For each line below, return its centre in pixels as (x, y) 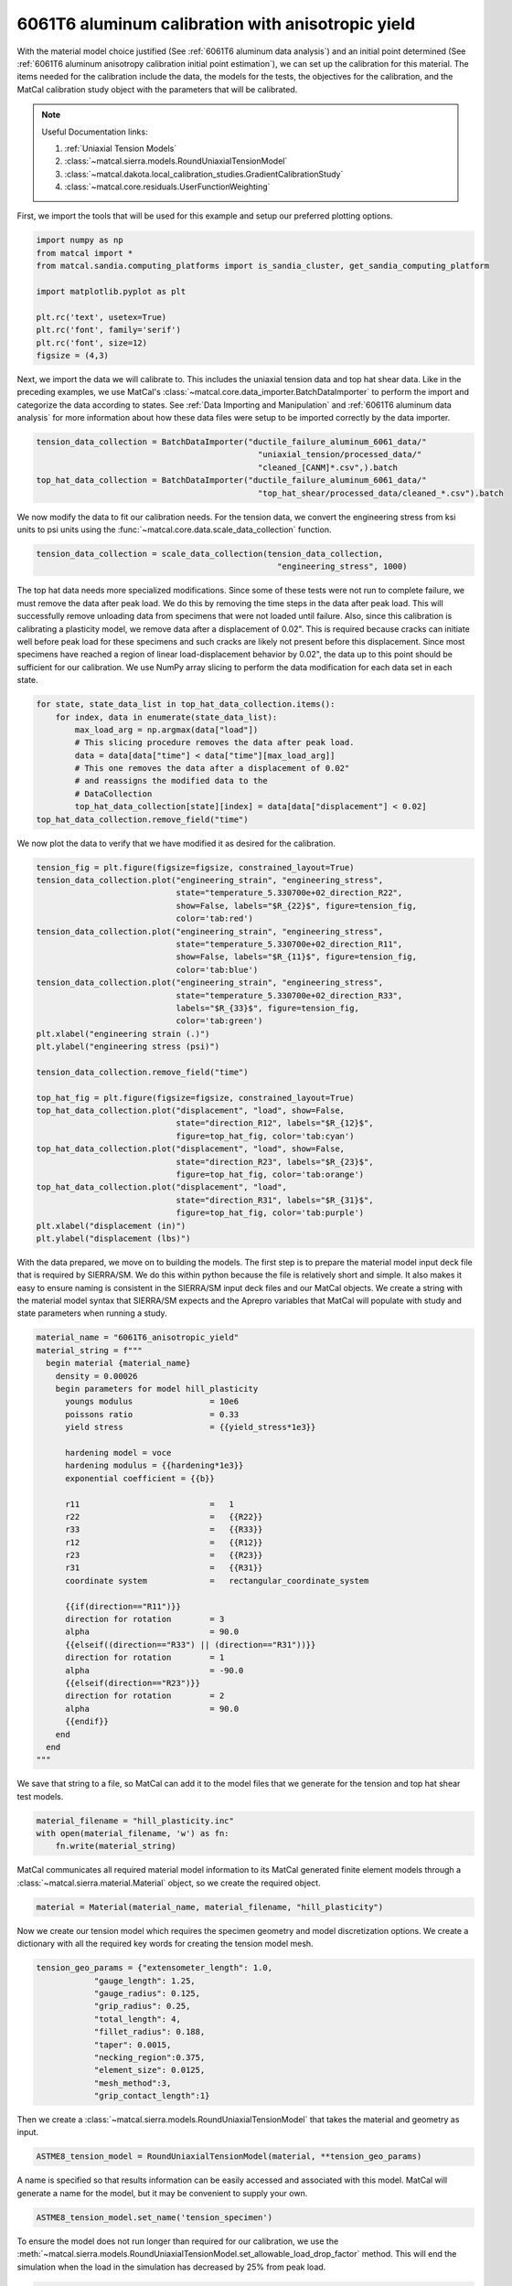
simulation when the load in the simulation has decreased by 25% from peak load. (171, 2267)
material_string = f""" (90, 1350)
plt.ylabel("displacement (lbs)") (113, 1238)
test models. (40, 1796)
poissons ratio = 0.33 (152, 1414)
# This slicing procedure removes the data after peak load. (214, 742)
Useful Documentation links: (95, 132)
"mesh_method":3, (133, 2083)
